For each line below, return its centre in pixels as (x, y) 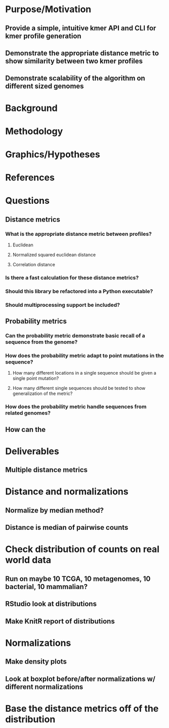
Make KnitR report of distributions (60, 621)
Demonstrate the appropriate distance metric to (82, 53)
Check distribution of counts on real (82, 549)
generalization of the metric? (43, 393)
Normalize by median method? (55, 510)
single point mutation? (36, 378)
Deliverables (32, 451)
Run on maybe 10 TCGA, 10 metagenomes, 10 (78, 579)
